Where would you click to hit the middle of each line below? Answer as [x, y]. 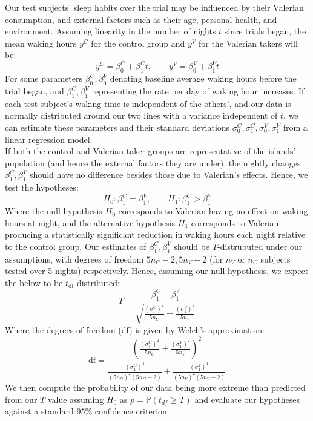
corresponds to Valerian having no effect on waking [213, 211]
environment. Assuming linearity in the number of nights [110, 31]
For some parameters [44, 78]
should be [192, 246]
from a [295, 127]
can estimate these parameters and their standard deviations [117, 127]
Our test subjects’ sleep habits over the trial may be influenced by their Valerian [154, 7]
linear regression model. [49, 139]
